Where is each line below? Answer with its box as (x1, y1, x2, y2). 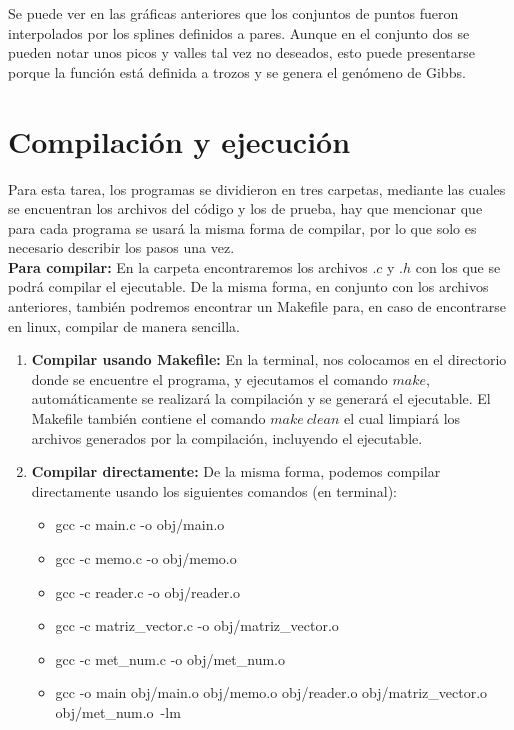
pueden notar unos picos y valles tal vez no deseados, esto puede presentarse (8, 42, 475, 63)
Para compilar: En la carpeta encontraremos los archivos (8, 256, 368, 277)
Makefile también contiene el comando (31, 408, 266, 429)
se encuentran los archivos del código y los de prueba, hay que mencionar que (8, 198, 483, 219)
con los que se (415, 256, 501, 277)
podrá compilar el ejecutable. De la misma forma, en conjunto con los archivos (8, 276, 489, 297)
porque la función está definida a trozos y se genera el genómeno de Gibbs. (8, 61, 466, 82)
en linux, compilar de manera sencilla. (8, 315, 240, 336)
